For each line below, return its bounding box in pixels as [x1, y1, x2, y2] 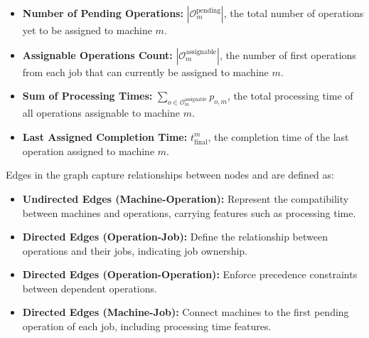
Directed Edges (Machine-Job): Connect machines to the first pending [22, 305, 349, 319]
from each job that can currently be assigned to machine [22, 64, 269, 79]
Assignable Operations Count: [22, 47, 173, 62]
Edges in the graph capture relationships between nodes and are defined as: [6, 167, 334, 182]
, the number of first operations [219, 47, 356, 62]
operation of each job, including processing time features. [22, 319, 272, 334]
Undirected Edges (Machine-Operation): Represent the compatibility [22, 191, 349, 206]
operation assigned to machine [22, 143, 155, 158]
